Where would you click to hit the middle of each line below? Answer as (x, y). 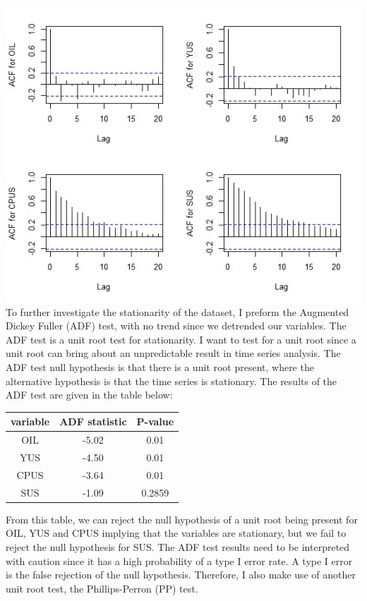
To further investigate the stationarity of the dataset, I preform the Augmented (178, 311)
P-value (155, 421)
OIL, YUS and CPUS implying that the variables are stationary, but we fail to (176, 533)
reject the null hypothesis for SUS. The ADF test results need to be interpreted (178, 546)
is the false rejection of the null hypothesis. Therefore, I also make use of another (181, 575)
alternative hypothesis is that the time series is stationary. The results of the (172, 381)
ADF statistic (93, 421)
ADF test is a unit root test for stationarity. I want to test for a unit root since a (181, 339)
